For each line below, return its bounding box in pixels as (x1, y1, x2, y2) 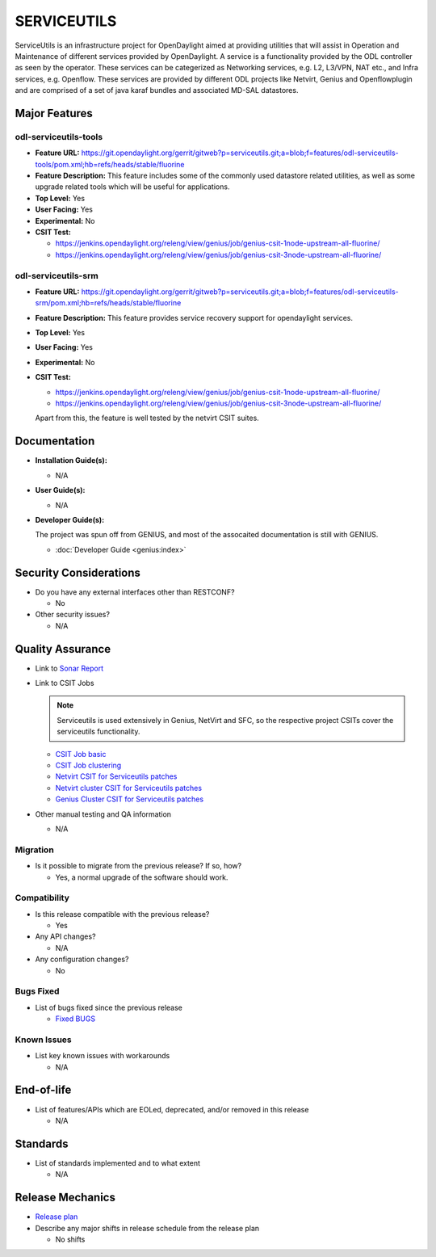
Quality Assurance (15, 642, 111, 656)
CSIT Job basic (55, 749, 107, 759)
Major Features (15, 106, 93, 120)
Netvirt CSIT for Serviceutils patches (55, 771, 178, 781)
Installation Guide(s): (35, 456, 108, 465)
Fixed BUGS (55, 1014, 96, 1024)
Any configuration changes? (35, 954, 129, 965)
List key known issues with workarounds (35, 1051, 170, 1061)
